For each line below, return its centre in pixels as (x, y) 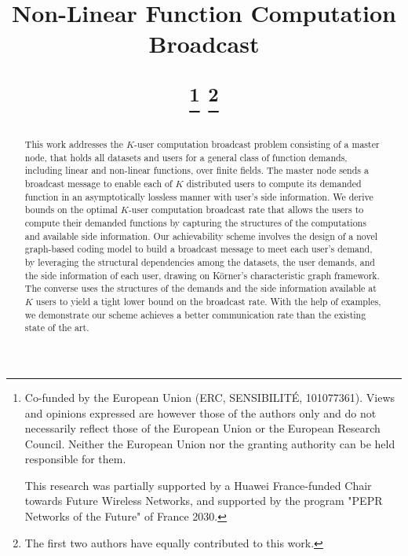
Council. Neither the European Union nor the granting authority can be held (210, 443)
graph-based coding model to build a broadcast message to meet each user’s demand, (199, 249)
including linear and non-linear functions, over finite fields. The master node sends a (197, 170)
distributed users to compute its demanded (274, 184)
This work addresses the (74, 144)
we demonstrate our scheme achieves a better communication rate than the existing (195, 314)
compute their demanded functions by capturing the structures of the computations (195, 223)
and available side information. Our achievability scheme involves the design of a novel (201, 236)
